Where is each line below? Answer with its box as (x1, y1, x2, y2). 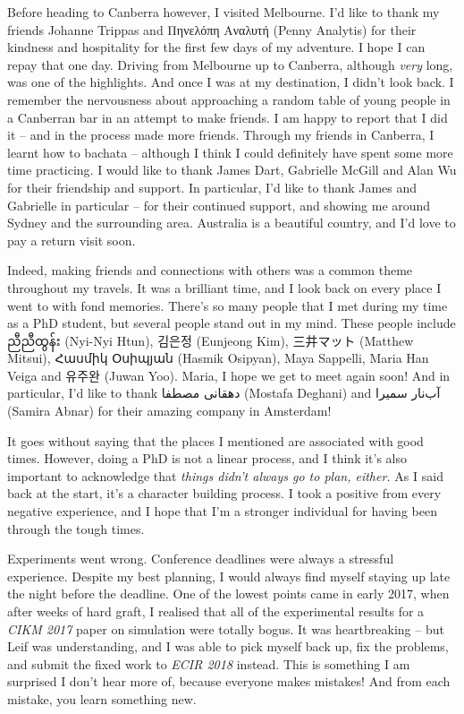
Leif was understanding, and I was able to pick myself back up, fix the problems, (7, 637, 449, 656)
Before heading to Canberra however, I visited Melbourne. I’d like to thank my (7, 3, 440, 21)
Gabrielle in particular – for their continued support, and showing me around (7, 195, 431, 214)
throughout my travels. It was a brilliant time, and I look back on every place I (7, 278, 442, 297)
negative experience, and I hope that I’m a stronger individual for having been (7, 502, 437, 520)
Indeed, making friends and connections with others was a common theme (7, 261, 413, 280)
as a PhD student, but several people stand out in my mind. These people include (7, 314, 456, 332)
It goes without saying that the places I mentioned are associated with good (7, 431, 424, 450)
